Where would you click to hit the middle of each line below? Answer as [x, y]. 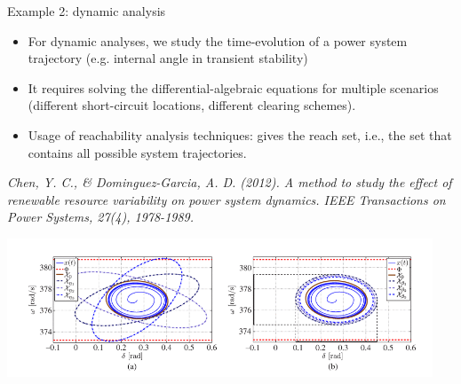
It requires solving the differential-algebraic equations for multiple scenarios [233, 87]
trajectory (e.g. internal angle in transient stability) [168, 58]
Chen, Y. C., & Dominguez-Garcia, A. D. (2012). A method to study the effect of [230, 182]
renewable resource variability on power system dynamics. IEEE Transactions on [227, 199]
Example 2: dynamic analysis [87, 11]
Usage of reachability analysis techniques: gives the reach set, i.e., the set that [240, 134]
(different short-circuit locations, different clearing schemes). [192, 105]
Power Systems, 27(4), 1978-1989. [101, 217]
